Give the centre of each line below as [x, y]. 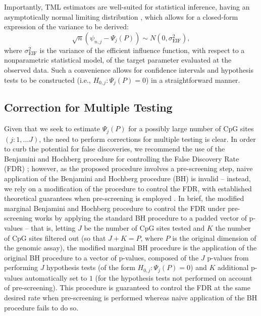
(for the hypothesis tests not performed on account [174, 277]
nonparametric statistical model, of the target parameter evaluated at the [118, 60]
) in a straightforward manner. [193, 80]
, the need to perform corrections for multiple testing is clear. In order [147, 139]
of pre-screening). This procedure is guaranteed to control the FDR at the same [127, 287]
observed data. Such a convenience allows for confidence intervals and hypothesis [129, 69]
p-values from [228, 257]
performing [21, 267]
